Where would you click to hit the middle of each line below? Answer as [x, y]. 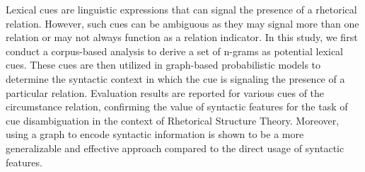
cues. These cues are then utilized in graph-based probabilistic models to [163, 65]
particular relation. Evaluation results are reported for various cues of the [165, 92]
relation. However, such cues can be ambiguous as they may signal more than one [182, 23]
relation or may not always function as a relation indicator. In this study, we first [182, 37]
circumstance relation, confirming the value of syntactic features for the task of [177, 107]
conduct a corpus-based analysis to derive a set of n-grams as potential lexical [175, 51]
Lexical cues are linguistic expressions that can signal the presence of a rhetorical [181, 9]
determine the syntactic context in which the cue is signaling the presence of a [175, 78]
